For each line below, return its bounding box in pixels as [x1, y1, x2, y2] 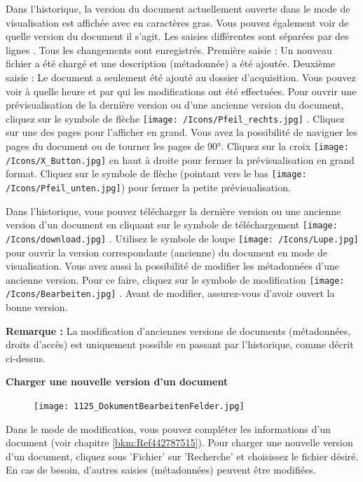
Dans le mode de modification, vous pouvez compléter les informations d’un [6, 421, 331, 436]
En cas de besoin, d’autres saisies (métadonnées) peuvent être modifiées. [6, 462, 316, 477]
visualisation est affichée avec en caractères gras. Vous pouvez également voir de [6, 15, 349, 29]
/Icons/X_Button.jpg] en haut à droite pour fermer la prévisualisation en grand [6, 152, 355, 167]
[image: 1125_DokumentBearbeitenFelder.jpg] [34, 401, 245, 411]
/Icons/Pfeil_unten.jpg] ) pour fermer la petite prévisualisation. [6, 179, 291, 194]
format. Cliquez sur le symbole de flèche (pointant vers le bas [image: [6, 166, 307, 181]
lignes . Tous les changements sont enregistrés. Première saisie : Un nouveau [6, 42, 332, 57]
